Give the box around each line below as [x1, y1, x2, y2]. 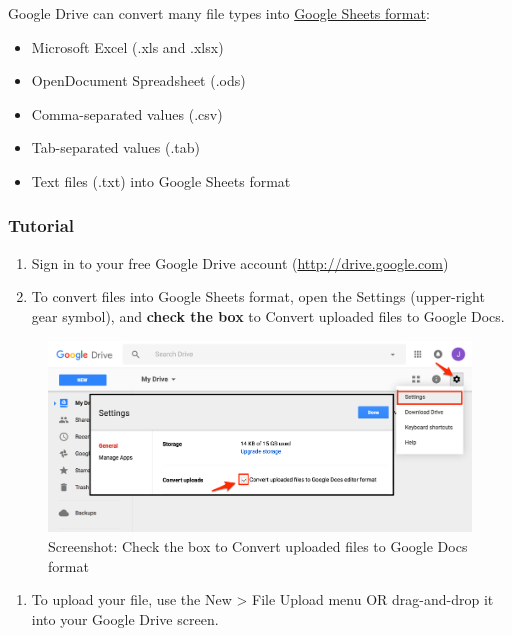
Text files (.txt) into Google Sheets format [31, 170, 291, 191]
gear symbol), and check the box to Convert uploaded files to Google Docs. [31, 305, 505, 326]
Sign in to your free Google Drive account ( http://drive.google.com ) [31, 252, 449, 273]
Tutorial [8, 213, 75, 238]
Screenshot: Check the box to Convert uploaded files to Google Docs [48, 536, 468, 557]
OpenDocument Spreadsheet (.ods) [31, 70, 246, 91]
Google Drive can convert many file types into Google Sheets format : [8, 3, 430, 23]
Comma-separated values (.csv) [31, 103, 223, 124]
